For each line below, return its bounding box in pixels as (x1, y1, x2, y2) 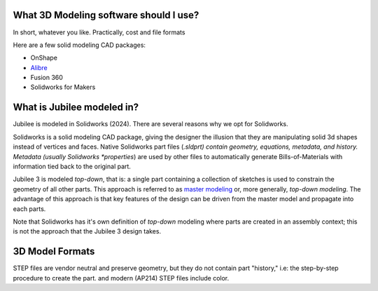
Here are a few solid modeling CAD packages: (13, 41, 146, 49)
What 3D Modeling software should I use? (13, 9, 199, 21)
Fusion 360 (30, 74, 63, 82)
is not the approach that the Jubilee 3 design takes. (13, 227, 161, 236)
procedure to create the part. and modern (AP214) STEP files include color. (13, 273, 230, 282)
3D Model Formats (13, 245, 95, 257)
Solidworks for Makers (30, 83, 96, 91)
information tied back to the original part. (13, 162, 131, 170)
